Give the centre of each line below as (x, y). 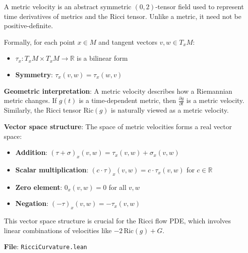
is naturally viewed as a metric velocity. (170, 110)
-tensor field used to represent (200, 6)
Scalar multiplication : (52, 170)
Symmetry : (34, 74)
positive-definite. (28, 25)
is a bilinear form (102, 58)
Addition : (31, 152)
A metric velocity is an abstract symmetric (68, 6)
